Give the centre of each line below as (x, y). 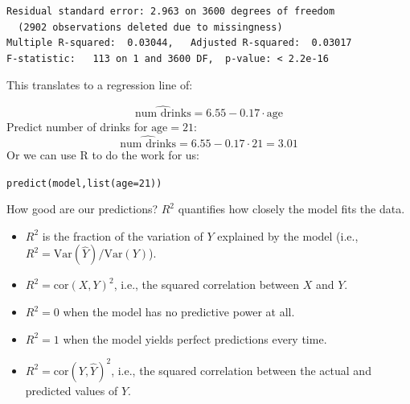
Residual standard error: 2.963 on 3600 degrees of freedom (171, 11)
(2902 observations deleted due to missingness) (150, 27)
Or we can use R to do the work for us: (103, 155)
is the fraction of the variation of (123, 235)
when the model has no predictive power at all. (179, 312)
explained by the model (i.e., (288, 235)
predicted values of (72, 390)
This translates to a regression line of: (100, 85)
